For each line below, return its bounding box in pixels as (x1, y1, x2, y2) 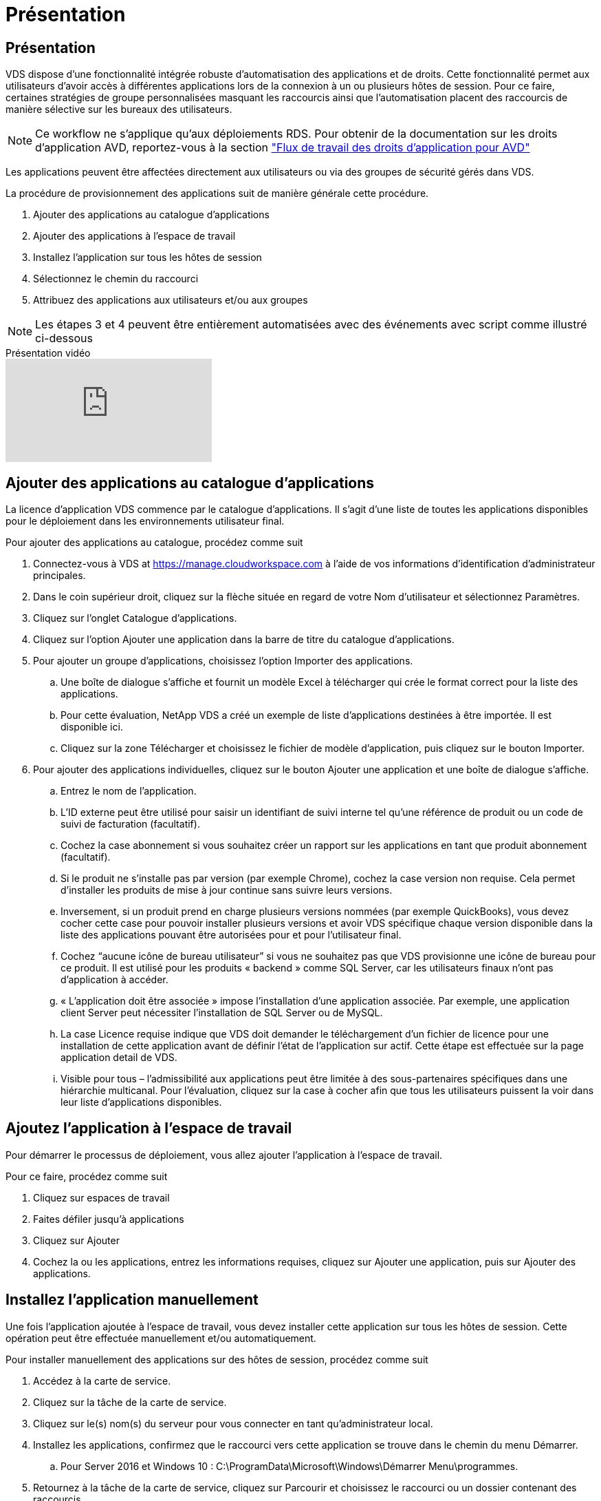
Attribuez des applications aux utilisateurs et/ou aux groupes (33, 294, 308, 306)
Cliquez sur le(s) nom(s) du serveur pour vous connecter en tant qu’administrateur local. (33, 1417, 433, 1429)
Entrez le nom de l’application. (61, 785, 197, 797)
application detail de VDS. (61, 1051, 177, 1064)
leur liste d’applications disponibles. (61, 1096, 222, 1109)
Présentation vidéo (6, 347, 91, 359)
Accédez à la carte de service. (33, 1374, 171, 1387)
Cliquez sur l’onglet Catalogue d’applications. (33, 612, 237, 624)
